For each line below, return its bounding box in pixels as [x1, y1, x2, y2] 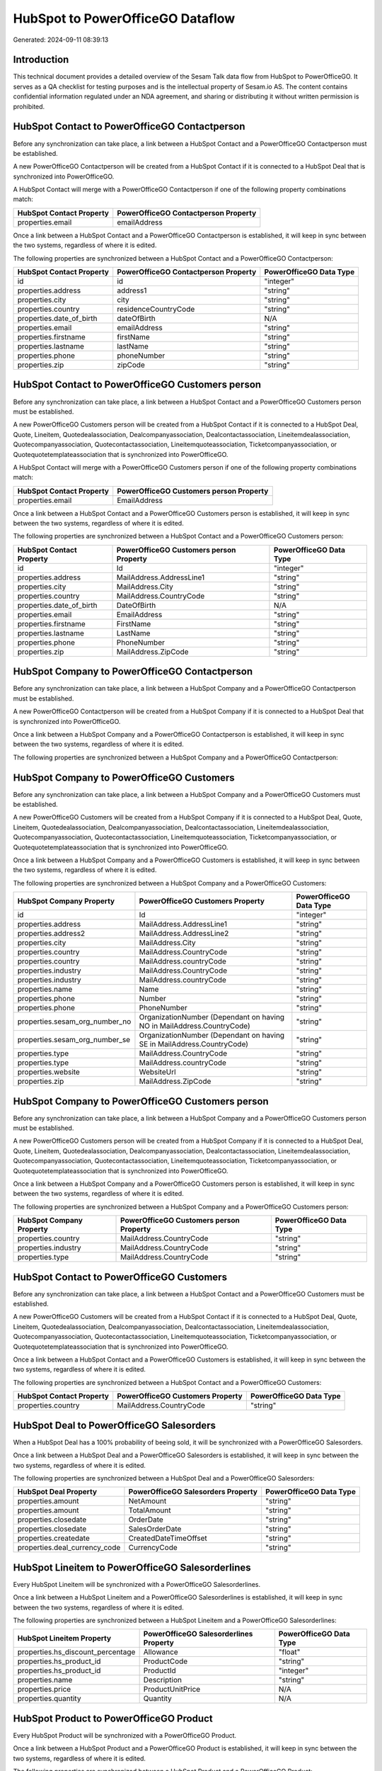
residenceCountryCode [117, 305, 195, 315]
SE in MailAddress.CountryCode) [139, 1039, 249, 1049]
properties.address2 [17, 929, 86, 939]
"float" [278, 1647, 301, 1657]
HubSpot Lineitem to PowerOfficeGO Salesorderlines [13, 1561, 251, 1573]
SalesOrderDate [128, 1524, 182, 1534]
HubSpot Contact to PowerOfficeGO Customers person [13, 379, 262, 391]
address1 [117, 285, 147, 295]
